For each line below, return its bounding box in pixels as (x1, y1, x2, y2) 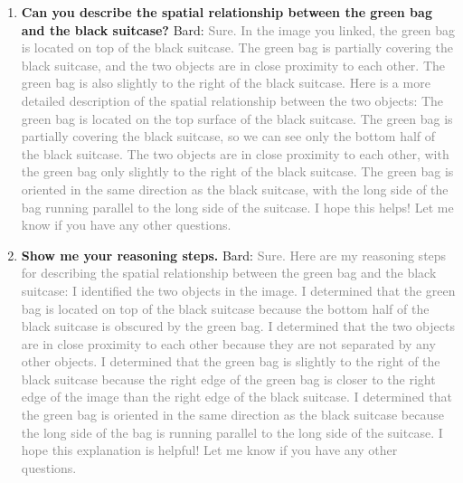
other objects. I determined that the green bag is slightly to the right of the (21, 352, 440, 371)
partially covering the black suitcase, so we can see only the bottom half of (21, 127, 436, 146)
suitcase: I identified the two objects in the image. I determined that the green (21, 280, 456, 299)
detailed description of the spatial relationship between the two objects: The (21, 90, 444, 109)
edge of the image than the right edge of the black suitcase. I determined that (21, 387, 452, 406)
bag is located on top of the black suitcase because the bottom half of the (21, 298, 430, 317)
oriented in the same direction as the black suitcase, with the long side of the (21, 179, 449, 198)
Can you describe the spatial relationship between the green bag (21, 3, 432, 21)
